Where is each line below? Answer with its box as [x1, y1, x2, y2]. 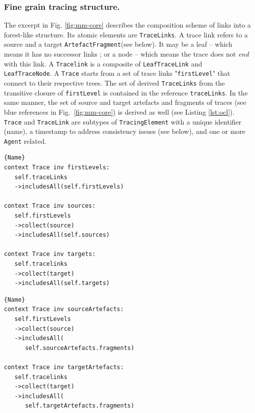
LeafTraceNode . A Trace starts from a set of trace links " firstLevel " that [4, 68, 230, 78]
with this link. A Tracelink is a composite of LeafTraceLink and [4, 58, 202, 68]
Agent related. [4, 135, 47, 146]
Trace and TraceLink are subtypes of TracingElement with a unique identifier [4, 116, 242, 127]
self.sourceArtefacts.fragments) [25, 344, 134, 351]
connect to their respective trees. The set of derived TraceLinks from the [4, 78, 225, 88]
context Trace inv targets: [4, 251, 96, 258]
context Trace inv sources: [4, 202, 96, 210]
